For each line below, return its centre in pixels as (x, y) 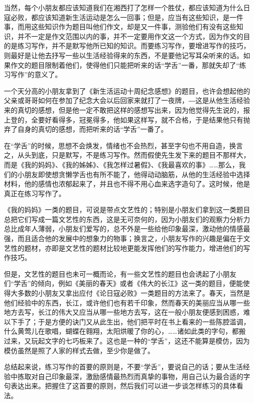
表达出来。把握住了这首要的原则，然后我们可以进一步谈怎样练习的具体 (123, 386)
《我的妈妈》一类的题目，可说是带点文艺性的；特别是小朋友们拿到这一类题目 (127, 210)
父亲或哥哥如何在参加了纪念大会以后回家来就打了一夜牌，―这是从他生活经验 (127, 100)
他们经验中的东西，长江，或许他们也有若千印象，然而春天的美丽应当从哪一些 (127, 302)
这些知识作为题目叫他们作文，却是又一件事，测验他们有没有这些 (134, 27)
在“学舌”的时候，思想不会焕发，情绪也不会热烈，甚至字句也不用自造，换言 (124, 145)
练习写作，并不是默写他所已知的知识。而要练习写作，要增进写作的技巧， (134, 46)
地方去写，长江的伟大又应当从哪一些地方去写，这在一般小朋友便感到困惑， (124, 312)
